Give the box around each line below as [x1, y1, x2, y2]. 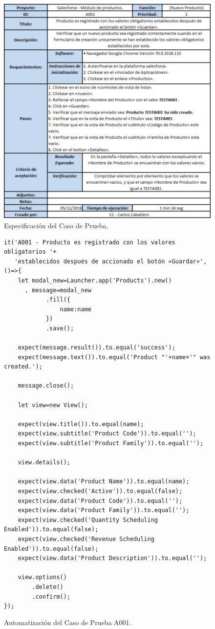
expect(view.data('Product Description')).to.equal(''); [18, 555, 207, 562]
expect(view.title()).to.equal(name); [18, 420, 144, 428]
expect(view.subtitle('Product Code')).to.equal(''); [18, 430, 196, 437]
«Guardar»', [168, 258, 207, 265]
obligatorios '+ [4, 248, 57, 256]
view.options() [18, 574, 67, 581]
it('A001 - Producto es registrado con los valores [4, 239, 175, 246]
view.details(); [18, 459, 71, 466]
